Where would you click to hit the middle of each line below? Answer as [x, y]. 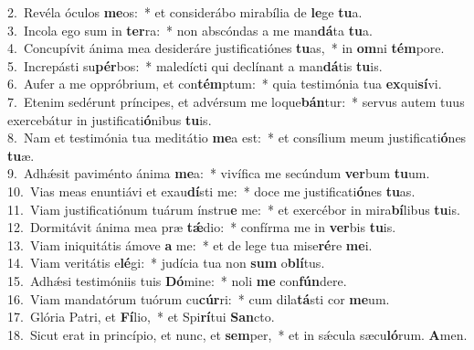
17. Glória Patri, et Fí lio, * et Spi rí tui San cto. [141, 317]
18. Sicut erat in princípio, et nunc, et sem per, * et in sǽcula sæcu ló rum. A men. [237, 334]
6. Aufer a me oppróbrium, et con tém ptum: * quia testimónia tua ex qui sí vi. [225, 84]
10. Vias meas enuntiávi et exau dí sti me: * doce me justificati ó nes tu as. [211, 191]
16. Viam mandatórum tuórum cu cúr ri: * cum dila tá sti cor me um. [199, 298]
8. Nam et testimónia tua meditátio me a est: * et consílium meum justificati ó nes [237, 138]
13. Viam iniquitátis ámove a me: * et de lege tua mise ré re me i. [190, 244]
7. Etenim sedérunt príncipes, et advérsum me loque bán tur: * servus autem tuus [236, 101]
